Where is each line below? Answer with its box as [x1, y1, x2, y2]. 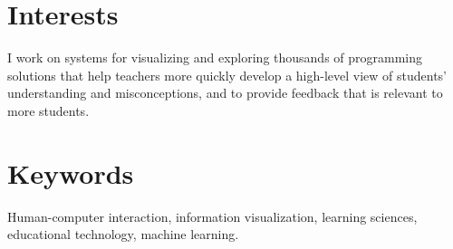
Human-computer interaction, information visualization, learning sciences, [7, 206, 418, 225]
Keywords [7, 154, 134, 191]
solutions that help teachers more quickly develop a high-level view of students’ [7, 65, 448, 84]
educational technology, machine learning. [7, 225, 239, 244]
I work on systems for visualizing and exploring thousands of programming [7, 48, 423, 67]
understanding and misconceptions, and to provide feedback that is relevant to [7, 83, 443, 102]
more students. [7, 101, 90, 120]
